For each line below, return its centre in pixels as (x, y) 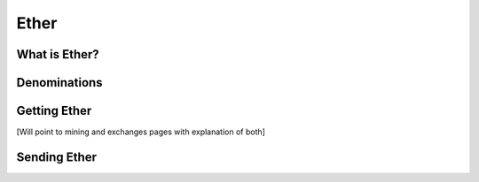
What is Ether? (58, 54)
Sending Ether (57, 157)
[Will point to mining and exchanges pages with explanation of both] (141, 132)
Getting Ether (54, 111)
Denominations (59, 83)
